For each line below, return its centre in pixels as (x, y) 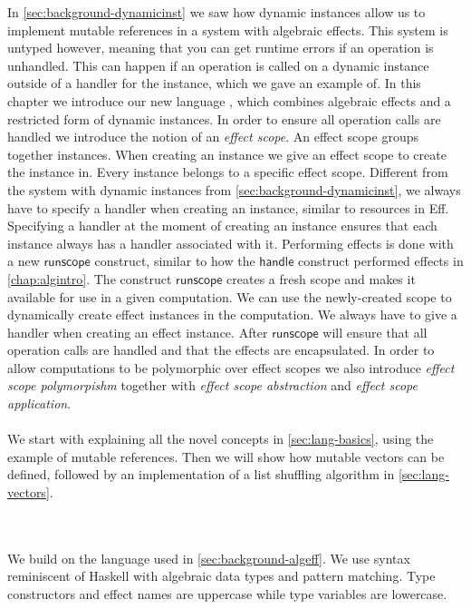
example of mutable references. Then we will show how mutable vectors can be (226, 456)
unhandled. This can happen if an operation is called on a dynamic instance (218, 65)
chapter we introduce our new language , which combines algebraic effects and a (229, 100)
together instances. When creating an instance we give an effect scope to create (227, 154)
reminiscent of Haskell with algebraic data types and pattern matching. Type (221, 576)
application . (39, 403)
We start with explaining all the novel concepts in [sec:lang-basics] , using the (221, 439)
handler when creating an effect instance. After (138, 332)
